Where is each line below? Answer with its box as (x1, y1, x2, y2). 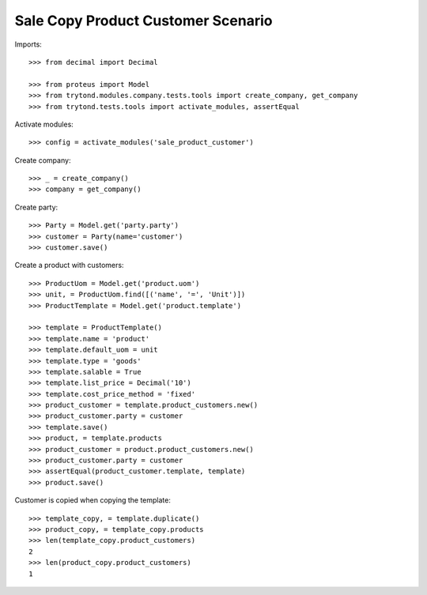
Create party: (14, 202, 59, 212)
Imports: (14, 40, 43, 49)
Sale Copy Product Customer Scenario (14, 12, 273, 29)
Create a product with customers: (14, 261, 124, 270)
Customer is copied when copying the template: (14, 495, 172, 505)
